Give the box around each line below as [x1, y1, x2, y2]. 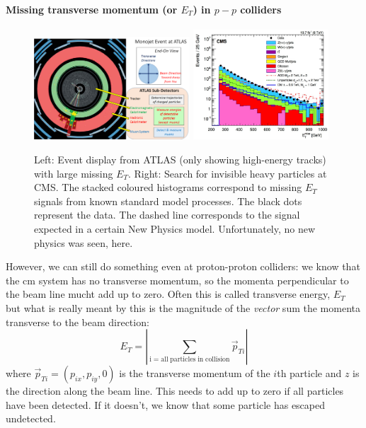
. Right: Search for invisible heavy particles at [127, 166, 327, 180]
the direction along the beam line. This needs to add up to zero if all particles [6, 383, 344, 398]
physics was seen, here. [34, 235, 133, 250]
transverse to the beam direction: [6, 314, 149, 329]
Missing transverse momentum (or [6, 1, 178, 16]
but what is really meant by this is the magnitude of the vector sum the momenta [6, 300, 360, 315]
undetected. [6, 411, 56, 426]
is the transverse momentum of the [119, 366, 270, 381]
